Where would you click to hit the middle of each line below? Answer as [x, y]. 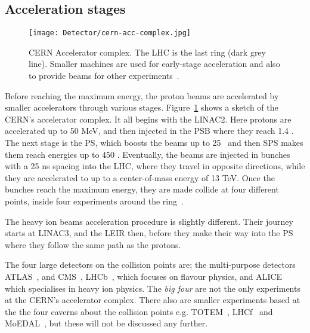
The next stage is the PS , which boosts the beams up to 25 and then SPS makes [154, 143]
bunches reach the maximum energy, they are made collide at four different [142, 189]
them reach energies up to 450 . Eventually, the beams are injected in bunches [148, 154]
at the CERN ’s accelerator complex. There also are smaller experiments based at [153, 300]
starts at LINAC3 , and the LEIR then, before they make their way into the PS [149, 233]
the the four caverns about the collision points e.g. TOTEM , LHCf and [139, 311]
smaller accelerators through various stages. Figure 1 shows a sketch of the [142, 107]
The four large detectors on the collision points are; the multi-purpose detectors [150, 265]
